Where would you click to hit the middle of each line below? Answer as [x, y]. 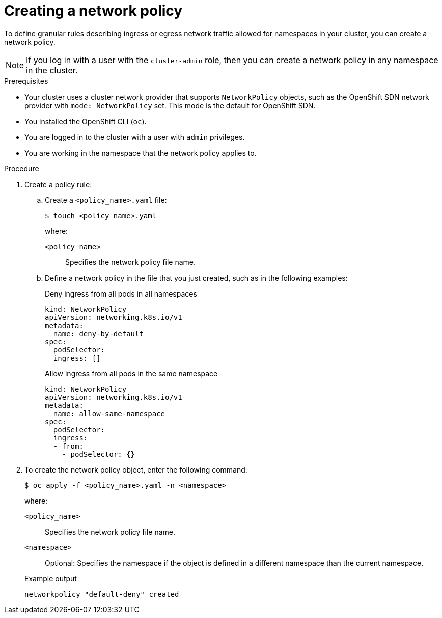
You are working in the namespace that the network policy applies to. [141, 153]
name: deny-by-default [98, 333]
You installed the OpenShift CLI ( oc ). [86, 121]
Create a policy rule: [58, 184]
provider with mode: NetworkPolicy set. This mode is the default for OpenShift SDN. [170, 105]
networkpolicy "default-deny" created [102, 594]
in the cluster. [52, 70]
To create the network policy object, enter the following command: [136, 469]
